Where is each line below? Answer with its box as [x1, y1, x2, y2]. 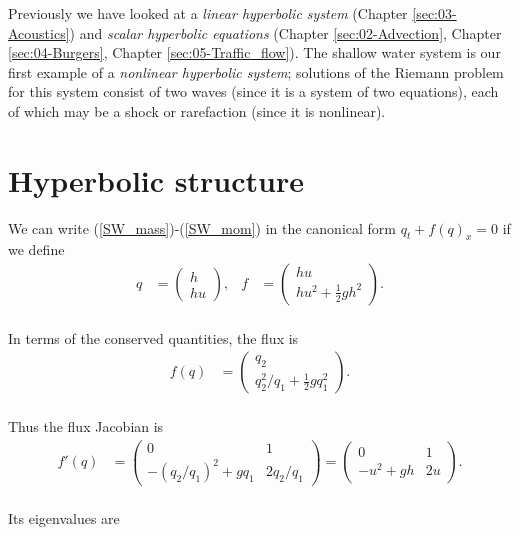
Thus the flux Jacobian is [8, 415, 164, 436]
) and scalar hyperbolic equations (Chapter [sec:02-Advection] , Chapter [69, 22, 502, 43]
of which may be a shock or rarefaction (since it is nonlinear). [8, 100, 386, 121]
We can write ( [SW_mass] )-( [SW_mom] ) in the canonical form [8, 217, 396, 238]
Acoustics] [8, 22, 70, 43]
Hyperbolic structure [8, 159, 304, 200]
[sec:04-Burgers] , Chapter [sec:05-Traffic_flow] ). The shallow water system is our [8, 42, 501, 63]
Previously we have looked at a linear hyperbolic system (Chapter [8, 3, 408, 23]
